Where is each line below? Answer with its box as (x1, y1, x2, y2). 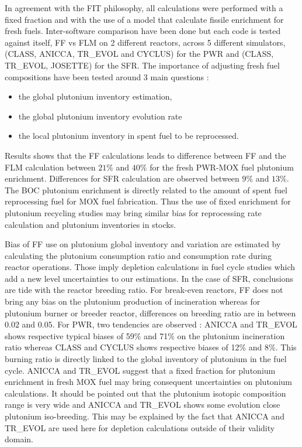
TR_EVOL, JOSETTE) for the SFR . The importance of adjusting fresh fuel (5, 59, 280, 71)
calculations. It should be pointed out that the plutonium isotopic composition (5, 387, 286, 399)
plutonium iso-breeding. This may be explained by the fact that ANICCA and (5, 410, 284, 422)
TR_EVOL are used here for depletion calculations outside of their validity (5, 421, 275, 434)
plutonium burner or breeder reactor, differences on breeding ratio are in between (5, 306, 296, 319)
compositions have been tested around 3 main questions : (5, 70, 209, 83)
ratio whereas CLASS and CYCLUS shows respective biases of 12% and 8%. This (5, 341, 297, 353)
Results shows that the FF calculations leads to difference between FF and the (5, 149, 286, 161)
